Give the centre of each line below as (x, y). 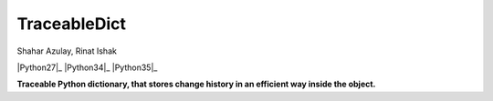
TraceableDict (72, 24)
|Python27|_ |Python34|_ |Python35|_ (87, 67)
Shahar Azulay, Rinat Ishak (67, 51)
